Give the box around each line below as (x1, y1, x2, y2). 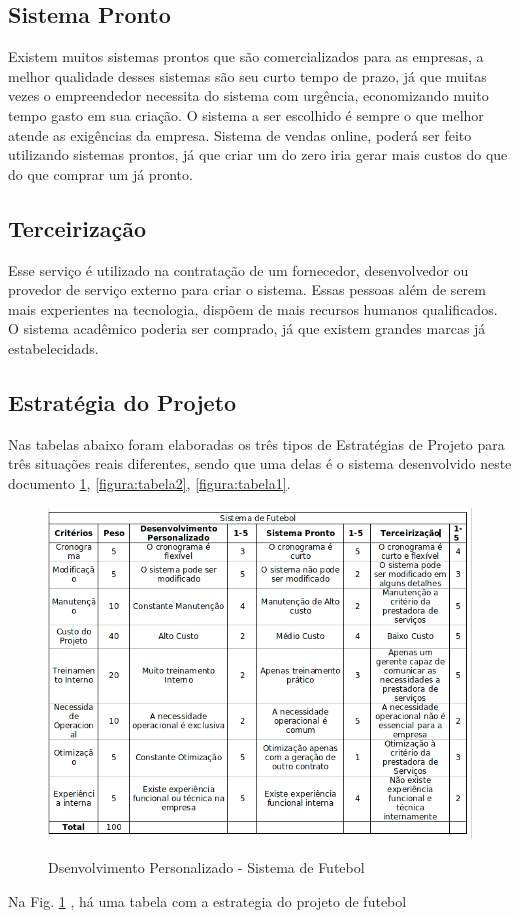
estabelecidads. (8, 337, 99, 358)
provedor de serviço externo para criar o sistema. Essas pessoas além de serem (8, 279, 486, 300)
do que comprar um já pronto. (8, 163, 193, 184)
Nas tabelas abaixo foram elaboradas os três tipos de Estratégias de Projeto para (8, 433, 505, 454)
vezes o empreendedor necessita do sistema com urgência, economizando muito (8, 85, 489, 106)
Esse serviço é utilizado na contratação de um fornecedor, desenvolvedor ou (8, 259, 469, 280)
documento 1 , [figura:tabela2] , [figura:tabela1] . (8, 472, 291, 493)
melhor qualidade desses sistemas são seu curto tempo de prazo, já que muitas (8, 65, 487, 86)
